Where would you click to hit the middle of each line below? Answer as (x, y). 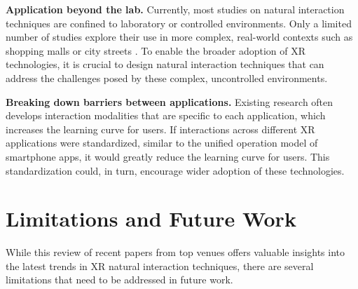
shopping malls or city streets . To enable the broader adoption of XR (156, 50)
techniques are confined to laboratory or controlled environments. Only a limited (179, 23)
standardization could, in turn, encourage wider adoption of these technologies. (175, 170)
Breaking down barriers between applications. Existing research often (170, 101)
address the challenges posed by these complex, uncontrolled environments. (167, 78)
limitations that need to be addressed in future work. (119, 280)
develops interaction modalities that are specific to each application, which (166, 115)
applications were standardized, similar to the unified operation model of (162, 143)
